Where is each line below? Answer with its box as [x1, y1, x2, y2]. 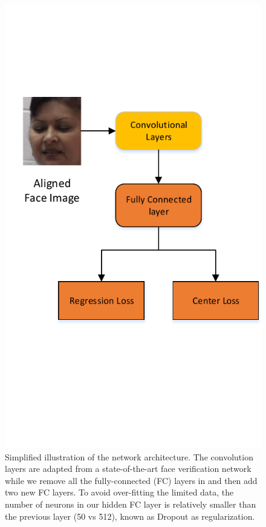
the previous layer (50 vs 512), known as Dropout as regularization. [5, 509, 255, 522]
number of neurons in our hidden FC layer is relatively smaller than [5, 497, 256, 510]
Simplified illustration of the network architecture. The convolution [5, 450, 253, 463]
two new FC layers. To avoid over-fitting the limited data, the [5, 486, 234, 499]
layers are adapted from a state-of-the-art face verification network [5, 462, 251, 475]
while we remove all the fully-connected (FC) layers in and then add [5, 474, 258, 486]
